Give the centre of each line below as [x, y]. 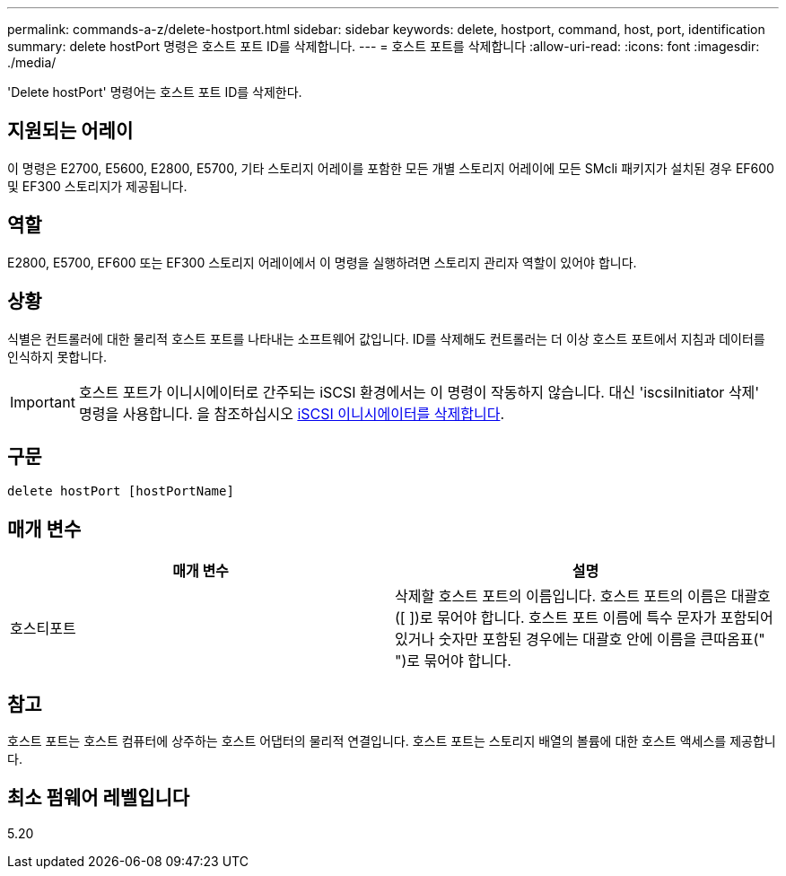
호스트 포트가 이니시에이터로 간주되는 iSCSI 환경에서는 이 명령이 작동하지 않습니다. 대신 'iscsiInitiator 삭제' [419, 392]
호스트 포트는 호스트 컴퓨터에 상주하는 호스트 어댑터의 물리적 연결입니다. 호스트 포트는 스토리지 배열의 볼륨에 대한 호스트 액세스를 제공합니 [392, 741]
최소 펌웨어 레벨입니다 [99, 798]
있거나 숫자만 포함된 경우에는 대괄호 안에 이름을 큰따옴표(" [580, 639]
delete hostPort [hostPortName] [121, 491]
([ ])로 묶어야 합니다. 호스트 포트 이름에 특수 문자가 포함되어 [584, 618]
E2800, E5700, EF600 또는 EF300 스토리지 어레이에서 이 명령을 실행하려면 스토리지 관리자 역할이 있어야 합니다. [322, 262]
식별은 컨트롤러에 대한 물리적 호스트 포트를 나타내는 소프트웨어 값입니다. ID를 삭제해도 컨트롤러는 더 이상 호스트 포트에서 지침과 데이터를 [386, 338]
